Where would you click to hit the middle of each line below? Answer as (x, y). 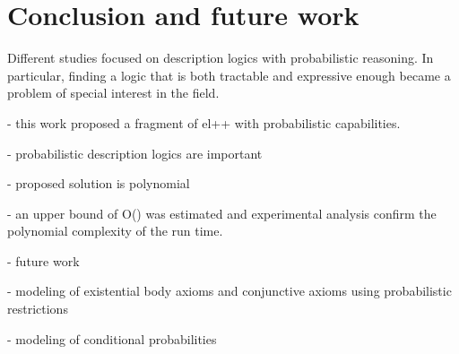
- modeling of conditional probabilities (112, 338)
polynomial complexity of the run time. (115, 231)
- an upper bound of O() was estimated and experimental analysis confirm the (222, 213)
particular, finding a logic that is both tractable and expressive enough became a (229, 75)
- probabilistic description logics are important (135, 153)
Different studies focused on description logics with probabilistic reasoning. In (221, 58)
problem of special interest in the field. (113, 93)
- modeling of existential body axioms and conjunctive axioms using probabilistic (229, 291)
